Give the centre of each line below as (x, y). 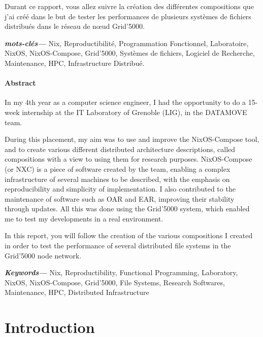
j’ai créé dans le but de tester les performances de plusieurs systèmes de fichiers (128, 16)
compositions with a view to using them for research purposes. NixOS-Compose (128, 159)
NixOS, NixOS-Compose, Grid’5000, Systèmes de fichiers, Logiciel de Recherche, (130, 53)
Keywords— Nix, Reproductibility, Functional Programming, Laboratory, (121, 272)
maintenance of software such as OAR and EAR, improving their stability (120, 198)
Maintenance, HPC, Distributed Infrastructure (77, 292)
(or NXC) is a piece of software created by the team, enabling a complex (118, 168)
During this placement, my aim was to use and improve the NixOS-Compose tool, (132, 139)
